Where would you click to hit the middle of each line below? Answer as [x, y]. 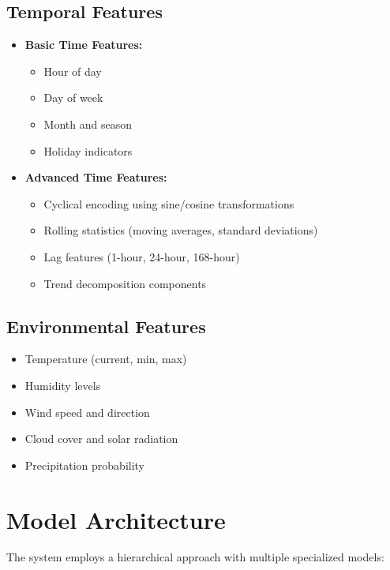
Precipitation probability [85, 465]
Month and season [88, 124]
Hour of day [73, 71]
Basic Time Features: [84, 45]
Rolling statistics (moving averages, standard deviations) [181, 230]
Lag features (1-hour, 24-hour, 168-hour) [142, 256]
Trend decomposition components [125, 283]
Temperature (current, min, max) [106, 359]
